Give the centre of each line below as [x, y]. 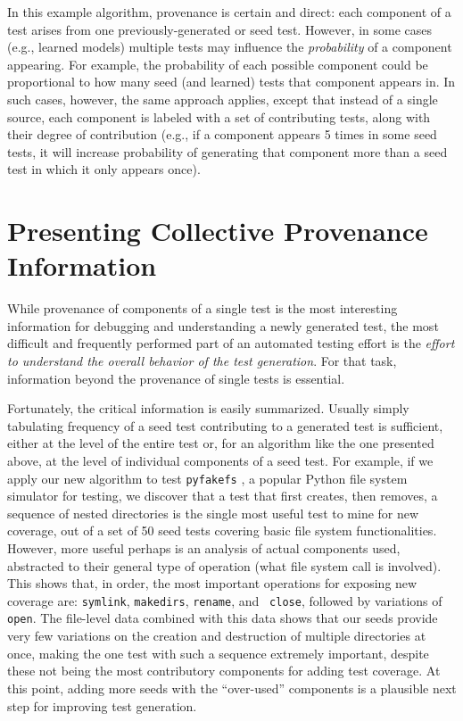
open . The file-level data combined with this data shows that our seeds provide [223, 618]
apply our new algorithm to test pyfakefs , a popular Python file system [207, 478]
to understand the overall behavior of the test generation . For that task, [202, 361]
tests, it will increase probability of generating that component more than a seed [227, 151]
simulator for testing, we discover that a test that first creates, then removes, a [223, 496]
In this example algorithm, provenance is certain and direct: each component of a [229, 12]
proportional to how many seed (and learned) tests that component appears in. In [231, 82]
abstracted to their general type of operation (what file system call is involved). [224, 565]
